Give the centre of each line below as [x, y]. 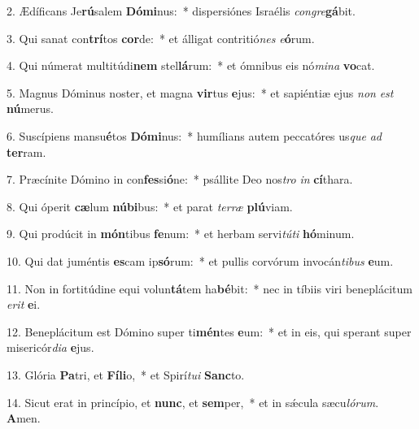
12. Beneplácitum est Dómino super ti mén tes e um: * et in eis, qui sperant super [209, 331]
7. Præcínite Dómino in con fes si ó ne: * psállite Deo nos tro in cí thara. [180, 179]
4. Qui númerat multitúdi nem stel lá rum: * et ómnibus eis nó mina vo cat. [191, 65]
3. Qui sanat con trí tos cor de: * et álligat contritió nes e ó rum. [161, 38]
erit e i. [24, 304]
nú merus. [31, 108]
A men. [24, 418]
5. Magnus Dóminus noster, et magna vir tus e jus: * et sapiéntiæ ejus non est [200, 92]
